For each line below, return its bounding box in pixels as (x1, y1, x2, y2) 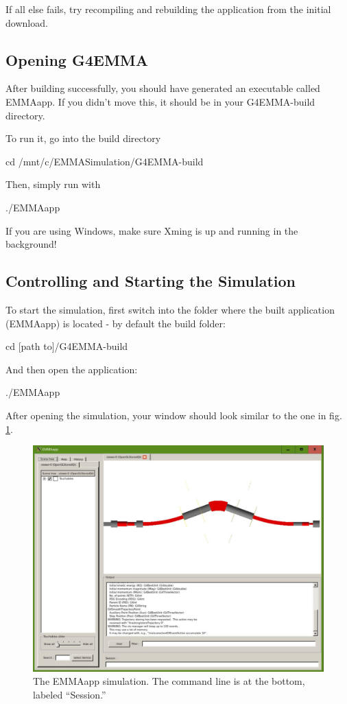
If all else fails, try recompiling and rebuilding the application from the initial (5, 2, 331, 16)
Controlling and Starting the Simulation (5, 270, 296, 292)
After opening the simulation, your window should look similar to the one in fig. (5, 408, 342, 422)
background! (5, 237, 57, 251)
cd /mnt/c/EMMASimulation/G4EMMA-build (5, 154, 204, 168)
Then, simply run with (5, 177, 101, 191)
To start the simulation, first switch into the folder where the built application (5, 302, 335, 316)
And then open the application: (5, 362, 138, 376)
